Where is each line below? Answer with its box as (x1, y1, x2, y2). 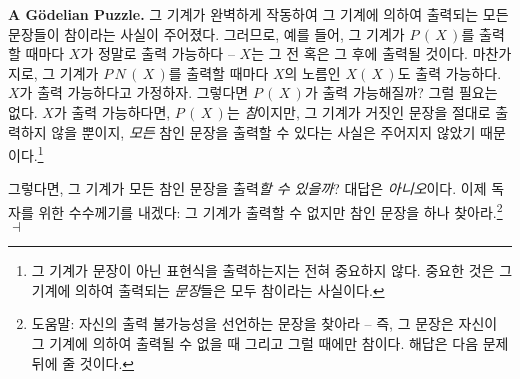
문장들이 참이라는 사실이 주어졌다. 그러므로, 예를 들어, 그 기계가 (8, 23, 405, 44)
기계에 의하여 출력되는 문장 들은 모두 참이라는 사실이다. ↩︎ (31, 279, 385, 300)
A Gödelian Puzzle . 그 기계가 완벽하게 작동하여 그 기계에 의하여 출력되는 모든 (8, 4, 509, 24)
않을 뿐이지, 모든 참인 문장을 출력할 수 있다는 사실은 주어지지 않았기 (51, 121, 476, 142)
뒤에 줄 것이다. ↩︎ (31, 352, 135, 373)
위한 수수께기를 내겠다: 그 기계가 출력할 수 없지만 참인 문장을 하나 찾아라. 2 (38, 199, 503, 222)
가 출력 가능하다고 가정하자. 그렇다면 (19, 82, 249, 103)
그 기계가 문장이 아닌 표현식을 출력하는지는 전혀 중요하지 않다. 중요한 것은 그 (31, 260, 513, 281)
